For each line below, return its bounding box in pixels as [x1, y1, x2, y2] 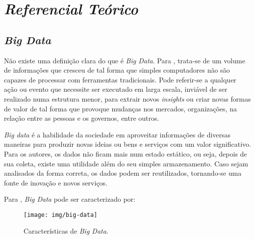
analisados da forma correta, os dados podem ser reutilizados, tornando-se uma [4, 168, 242, 178]
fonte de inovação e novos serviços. [4, 177, 108, 187]
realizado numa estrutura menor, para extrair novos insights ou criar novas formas [4, 93, 251, 104]
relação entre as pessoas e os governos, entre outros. [4, 113, 159, 123]
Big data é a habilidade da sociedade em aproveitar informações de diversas [4, 129, 231, 139]
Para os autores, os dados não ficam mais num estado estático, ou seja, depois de [4, 148, 247, 159]
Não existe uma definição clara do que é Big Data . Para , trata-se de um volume [4, 55, 245, 65]
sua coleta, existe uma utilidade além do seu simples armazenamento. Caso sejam [4, 158, 248, 168]
